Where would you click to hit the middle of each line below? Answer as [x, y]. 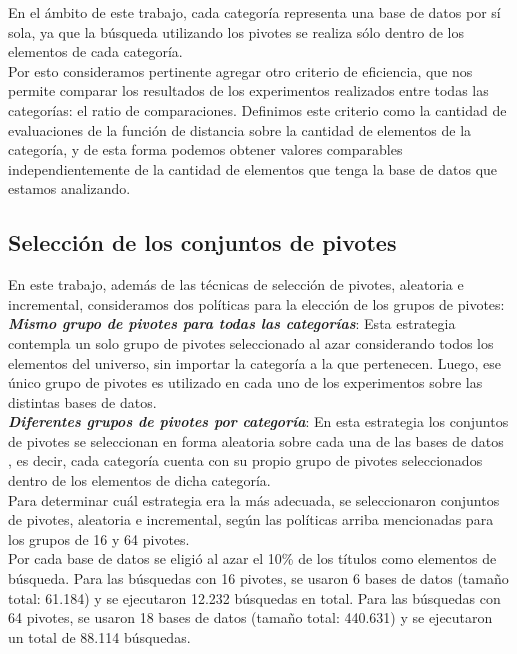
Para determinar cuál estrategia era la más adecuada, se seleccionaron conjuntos [254, 499]
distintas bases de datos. [82, 401]
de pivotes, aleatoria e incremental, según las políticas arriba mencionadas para [251, 519]
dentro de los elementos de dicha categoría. [139, 480]
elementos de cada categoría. [95, 51]
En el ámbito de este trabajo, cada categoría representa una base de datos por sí [254, 12]
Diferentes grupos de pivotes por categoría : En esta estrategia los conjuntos [258, 421]
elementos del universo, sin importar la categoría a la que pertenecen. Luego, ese [254, 362]
